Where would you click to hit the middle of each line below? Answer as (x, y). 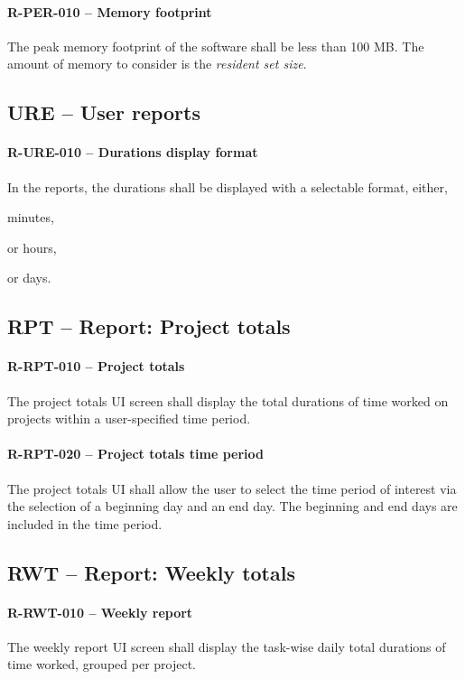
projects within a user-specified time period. (129, 419)
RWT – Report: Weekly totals (151, 572)
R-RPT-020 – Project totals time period (135, 454)
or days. (29, 278)
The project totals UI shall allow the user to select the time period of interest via (232, 488)
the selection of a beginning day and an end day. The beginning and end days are (232, 506)
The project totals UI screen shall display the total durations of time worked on (228, 400)
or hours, (32, 247)
